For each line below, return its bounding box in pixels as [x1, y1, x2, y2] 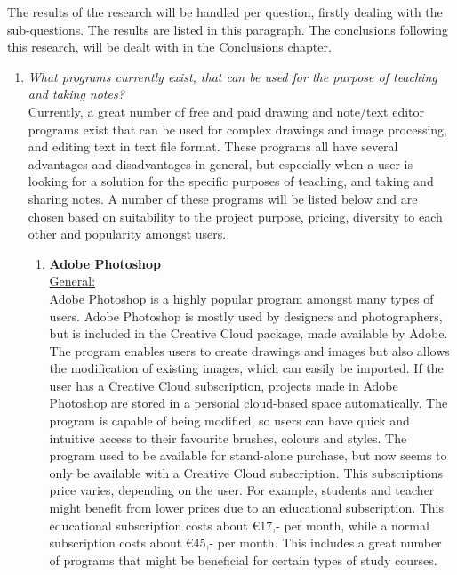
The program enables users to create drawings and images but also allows [49, 341, 450, 360]
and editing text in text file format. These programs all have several [28, 137, 398, 156]
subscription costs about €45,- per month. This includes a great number [49, 533, 442, 552]
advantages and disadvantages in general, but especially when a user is [28, 154, 413, 173]
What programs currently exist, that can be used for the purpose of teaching [28, 67, 437, 85]
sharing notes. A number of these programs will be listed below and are [28, 189, 418, 207]
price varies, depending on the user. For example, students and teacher [49, 481, 435, 499]
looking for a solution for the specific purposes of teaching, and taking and [28, 172, 434, 190]
